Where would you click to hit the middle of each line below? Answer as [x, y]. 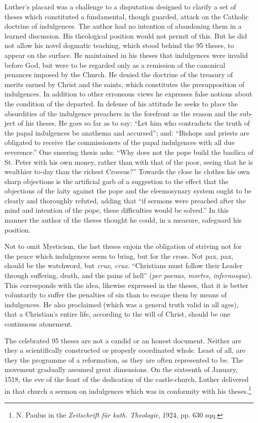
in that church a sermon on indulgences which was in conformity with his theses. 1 [128, 390]
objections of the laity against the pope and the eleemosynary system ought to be [128, 191]
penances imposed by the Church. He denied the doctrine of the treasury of [119, 74]
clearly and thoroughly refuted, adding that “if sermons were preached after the [125, 200]
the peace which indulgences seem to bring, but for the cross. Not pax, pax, [119, 256]
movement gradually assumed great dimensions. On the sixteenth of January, [121, 369]
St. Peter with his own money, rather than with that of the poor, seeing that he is [129, 162]
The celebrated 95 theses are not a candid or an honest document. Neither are [123, 340]
